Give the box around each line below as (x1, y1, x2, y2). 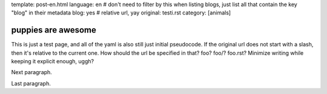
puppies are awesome (11, 25, 97, 36)
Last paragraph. (11, 80, 51, 87)
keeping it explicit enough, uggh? (11, 58, 94, 65)
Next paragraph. (11, 69, 53, 76)
